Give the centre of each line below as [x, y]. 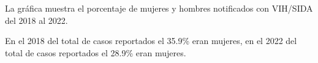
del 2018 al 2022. [36, 20]
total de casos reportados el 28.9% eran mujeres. [96, 52]
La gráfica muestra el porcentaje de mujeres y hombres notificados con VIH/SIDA [159, 8]
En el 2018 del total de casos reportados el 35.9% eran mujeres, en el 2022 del [151, 41]
